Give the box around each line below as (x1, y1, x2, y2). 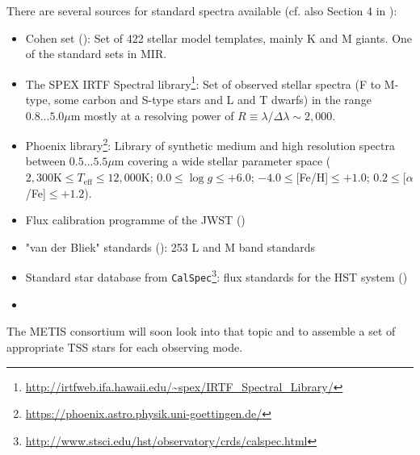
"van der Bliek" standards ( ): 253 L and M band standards (25, 238, 316, 255)
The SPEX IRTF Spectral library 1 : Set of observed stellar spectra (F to (25, 73, 381, 92)
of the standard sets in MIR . (25, 45, 167, 62)
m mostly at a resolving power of (70, 106, 234, 123)
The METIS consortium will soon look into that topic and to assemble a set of (6, 323, 396, 340)
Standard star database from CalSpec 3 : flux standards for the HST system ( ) (25, 266, 408, 286)
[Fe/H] (296, 169, 329, 186)
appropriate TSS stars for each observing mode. (6, 338, 243, 355)
